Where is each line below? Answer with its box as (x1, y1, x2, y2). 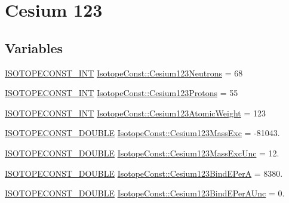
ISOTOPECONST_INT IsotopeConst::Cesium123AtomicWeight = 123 (5, 106, 266, 119)
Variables (5, 38, 63, 57)
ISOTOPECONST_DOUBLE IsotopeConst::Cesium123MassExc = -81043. (5, 127, 280, 139)
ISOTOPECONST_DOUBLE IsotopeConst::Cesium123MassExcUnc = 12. (5, 146, 279, 159)
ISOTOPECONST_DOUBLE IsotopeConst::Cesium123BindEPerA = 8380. (5, 167, 283, 179)
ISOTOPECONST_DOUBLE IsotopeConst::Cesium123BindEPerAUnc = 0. (5, 187, 285, 199)
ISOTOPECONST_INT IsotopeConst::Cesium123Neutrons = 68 (5, 66, 243, 79)
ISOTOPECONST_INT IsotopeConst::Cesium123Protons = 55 (5, 87, 238, 99)
